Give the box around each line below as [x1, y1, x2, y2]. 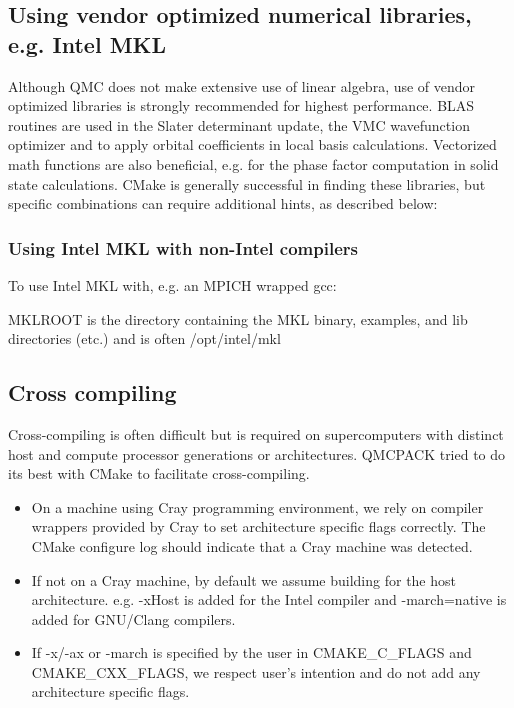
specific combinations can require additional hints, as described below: [8, 193, 438, 214]
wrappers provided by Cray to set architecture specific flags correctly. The [31, 516, 486, 537]
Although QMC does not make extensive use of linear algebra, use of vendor [8, 75, 476, 96]
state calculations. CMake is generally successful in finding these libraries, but [8, 173, 486, 194]
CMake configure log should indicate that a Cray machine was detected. [31, 535, 473, 556]
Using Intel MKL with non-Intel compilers [8, 235, 358, 260]
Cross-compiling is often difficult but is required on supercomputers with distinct [8, 423, 504, 444]
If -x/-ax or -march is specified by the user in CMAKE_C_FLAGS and [31, 642, 472, 663]
